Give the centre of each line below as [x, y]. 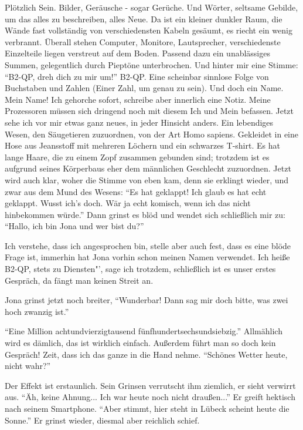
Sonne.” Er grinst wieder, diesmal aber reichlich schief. [102, 420]
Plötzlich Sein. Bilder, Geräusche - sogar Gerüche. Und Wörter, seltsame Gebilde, [151, 7]
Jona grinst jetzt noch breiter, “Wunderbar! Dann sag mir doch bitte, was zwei [147, 300]
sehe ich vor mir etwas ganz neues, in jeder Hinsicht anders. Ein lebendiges [139, 122]
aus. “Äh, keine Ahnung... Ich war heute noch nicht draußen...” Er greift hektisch [150, 397]
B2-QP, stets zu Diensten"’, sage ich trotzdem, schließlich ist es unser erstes [140, 269]
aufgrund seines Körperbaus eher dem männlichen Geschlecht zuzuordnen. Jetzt [148, 168]
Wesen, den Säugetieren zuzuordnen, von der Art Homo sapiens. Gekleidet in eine [151, 134]
